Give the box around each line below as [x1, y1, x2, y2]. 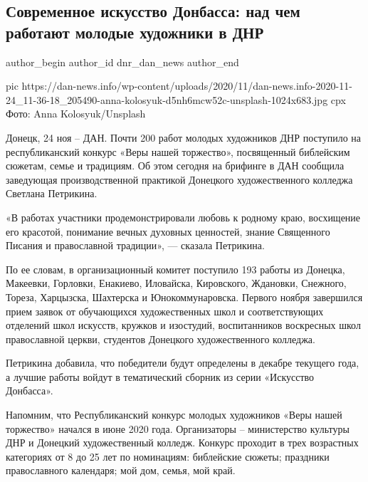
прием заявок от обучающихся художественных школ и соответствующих [6, 303, 324, 318]
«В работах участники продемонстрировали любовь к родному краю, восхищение [6, 209, 361, 224]
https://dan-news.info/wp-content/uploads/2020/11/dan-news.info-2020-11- [21, 78, 352, 93]
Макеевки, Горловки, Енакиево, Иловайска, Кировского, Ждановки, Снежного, [6, 276, 347, 290]
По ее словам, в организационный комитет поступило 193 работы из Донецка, [6, 261, 345, 276]
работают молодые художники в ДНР [6, 21, 264, 43]
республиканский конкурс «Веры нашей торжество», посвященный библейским [6, 144, 350, 159]
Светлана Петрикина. [6, 186, 98, 201]
